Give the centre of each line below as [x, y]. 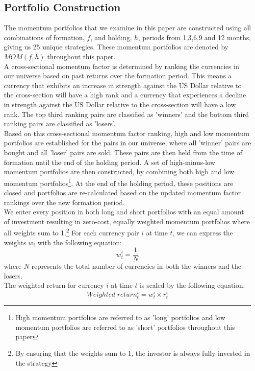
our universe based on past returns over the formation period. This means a [118, 76]
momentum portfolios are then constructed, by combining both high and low [119, 172]
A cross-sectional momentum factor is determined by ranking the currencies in [122, 66]
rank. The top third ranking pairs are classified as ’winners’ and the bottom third [127, 114]
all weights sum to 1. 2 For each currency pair [72, 232]
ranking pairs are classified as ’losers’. [60, 124]
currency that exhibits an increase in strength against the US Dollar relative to [123, 85]
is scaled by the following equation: [192, 285]
